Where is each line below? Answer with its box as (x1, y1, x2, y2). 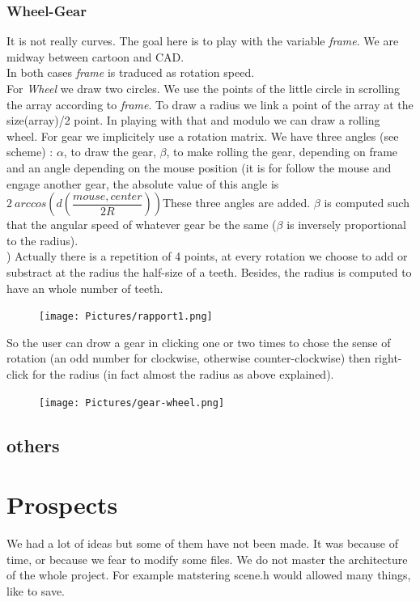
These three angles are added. (162, 194, 311, 211)
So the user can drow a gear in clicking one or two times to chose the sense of (6, 333, 391, 350)
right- (374, 350, 402, 367)
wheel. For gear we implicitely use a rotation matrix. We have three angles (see (6, 127, 399, 144)
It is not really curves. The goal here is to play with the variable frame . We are (6, 32, 399, 49)
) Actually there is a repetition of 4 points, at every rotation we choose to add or (6, 248, 408, 265)
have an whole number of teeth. (6, 279, 163, 296)
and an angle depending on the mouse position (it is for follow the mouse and (6, 159, 392, 176)
